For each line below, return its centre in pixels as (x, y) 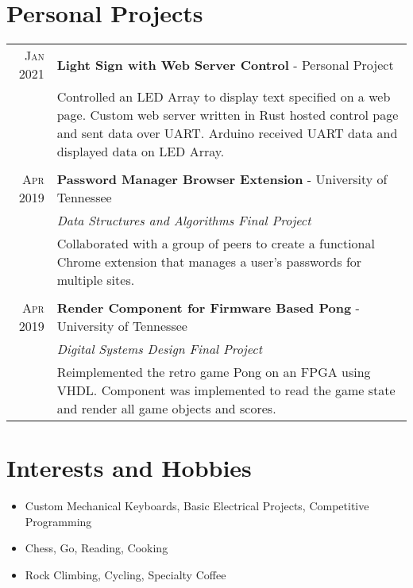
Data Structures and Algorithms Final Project (184, 221)
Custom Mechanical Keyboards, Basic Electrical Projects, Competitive (197, 506)
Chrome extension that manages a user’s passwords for (209, 262)
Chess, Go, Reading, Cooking (96, 548)
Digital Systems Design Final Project (159, 349)
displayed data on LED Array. (141, 152)
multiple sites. (96, 280)
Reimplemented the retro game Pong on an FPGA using (214, 372)
